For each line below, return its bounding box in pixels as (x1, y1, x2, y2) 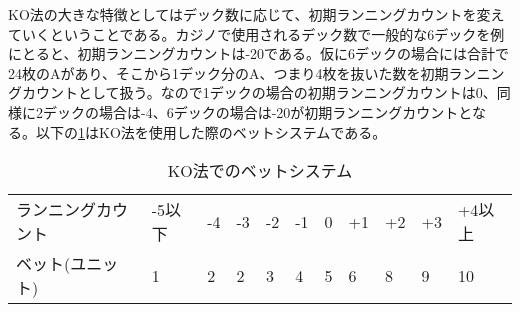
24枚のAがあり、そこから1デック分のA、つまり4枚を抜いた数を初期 (8, 62, 449, 83)
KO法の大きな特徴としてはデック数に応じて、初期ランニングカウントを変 (8, 4, 491, 24)
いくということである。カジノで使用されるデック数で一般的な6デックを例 (21, 23, 505, 44)
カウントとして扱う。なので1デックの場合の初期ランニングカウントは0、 (21, 82, 497, 103)
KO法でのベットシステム (167, 159, 353, 183)
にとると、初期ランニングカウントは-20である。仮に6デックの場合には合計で (8, 43, 509, 64)
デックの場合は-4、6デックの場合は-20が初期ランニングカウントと (42, 101, 472, 122)
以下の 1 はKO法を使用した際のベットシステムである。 (35, 121, 387, 142)
